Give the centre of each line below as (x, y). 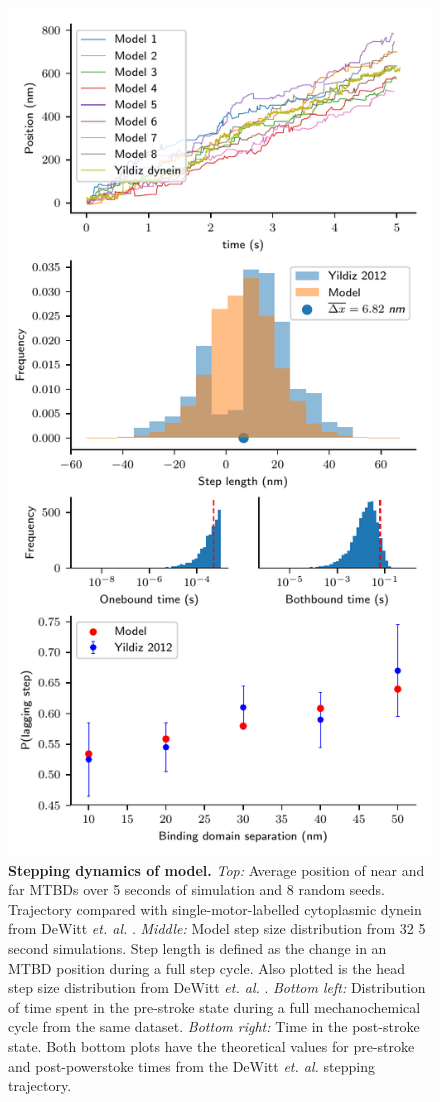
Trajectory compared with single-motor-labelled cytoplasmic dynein (215, 908)
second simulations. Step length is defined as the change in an (197, 947)
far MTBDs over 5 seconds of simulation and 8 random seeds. (196, 889)
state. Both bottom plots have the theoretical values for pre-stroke (211, 1045)
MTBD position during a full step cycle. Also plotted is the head (207, 967)
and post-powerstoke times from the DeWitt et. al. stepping (191, 1065)
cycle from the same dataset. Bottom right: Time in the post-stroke (214, 1026)
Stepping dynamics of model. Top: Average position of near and (216, 869)
